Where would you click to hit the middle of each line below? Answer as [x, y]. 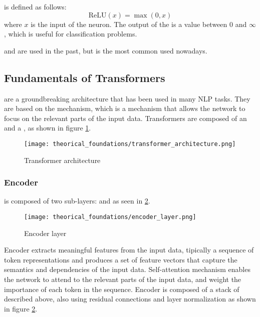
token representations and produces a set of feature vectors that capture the [121, 259]
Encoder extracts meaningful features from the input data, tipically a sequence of [129, 250]
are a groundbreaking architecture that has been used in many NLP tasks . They [127, 98]
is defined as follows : [35, 6]
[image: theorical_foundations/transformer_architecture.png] [130, 144]
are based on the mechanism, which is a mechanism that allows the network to [125, 108]
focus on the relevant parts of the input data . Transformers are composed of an [125, 118]
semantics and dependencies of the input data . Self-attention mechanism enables [127, 269]
